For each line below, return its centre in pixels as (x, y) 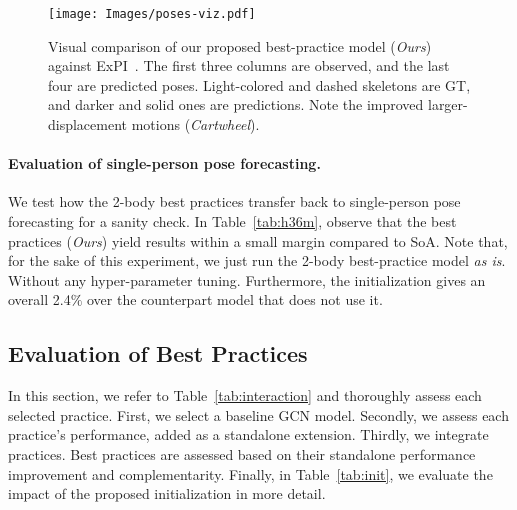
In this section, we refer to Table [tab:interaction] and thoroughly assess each (245, 395)
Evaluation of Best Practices (158, 353)
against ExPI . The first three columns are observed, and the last (249, 65)
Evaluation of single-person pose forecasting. (164, 163)
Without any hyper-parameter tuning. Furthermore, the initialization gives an (247, 279)
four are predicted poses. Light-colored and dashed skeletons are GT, (259, 84)
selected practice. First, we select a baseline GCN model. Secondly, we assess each (258, 414)
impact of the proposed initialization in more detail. (167, 493)
